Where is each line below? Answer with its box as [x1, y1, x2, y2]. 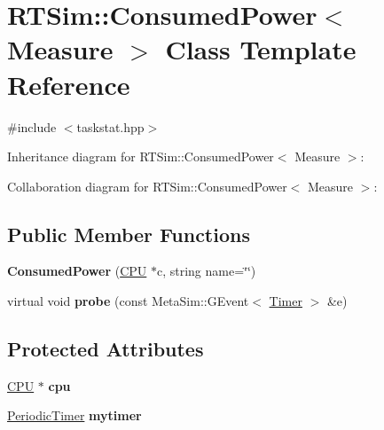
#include [7, 117, 57, 136]
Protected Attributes [7, 335, 204, 363]
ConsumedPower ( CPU [7, 262, 147, 280]
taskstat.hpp [76, 117, 145, 136]
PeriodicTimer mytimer [7, 406, 142, 425]
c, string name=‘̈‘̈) [156, 262, 256, 280]
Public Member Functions [7, 220, 250, 247]
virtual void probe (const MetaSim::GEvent [7, 292, 249, 310]
